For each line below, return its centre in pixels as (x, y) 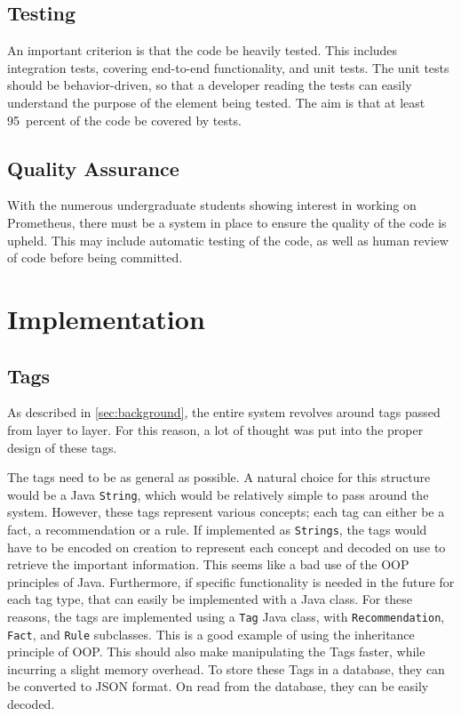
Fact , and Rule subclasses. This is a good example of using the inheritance (211, 634)
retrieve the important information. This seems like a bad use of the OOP (208, 564)
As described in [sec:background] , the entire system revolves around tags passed (224, 412)
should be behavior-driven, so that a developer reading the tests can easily (210, 85)
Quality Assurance (93, 168)
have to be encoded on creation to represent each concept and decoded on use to (227, 547)
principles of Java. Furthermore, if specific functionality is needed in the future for (231, 581)
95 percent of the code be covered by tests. (124, 120)
